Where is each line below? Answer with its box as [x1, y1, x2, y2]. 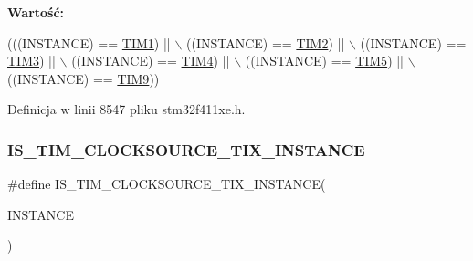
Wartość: [7, 3, 65, 21]
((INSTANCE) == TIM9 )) [7, 68, 160, 88]
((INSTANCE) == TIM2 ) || [186, 33, 345, 52]
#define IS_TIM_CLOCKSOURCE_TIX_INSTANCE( [7, 174, 326, 193]
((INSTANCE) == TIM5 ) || [245, 51, 405, 70]
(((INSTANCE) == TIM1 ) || [7, 33, 171, 52]
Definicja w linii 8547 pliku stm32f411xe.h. [7, 99, 246, 119]
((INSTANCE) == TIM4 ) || [71, 51, 230, 70]
